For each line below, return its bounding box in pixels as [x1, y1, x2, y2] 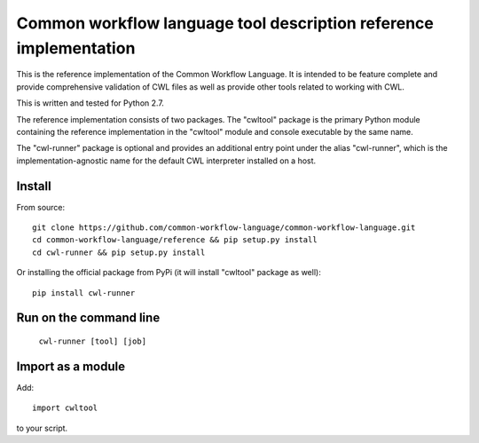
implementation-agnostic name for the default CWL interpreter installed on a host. [16, 155, 317, 166]
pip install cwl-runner [32, 288, 136, 297]
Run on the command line [16, 311, 161, 326]
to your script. [16, 423, 68, 433]
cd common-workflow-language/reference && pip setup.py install [32, 235, 318, 245]
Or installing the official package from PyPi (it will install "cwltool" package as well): [16, 267, 321, 278]
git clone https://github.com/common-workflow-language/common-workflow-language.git [32, 222, 416, 233]
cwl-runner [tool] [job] [38, 336, 146, 346]
